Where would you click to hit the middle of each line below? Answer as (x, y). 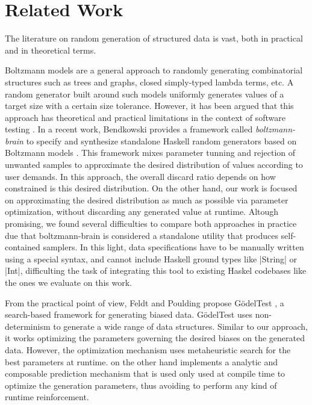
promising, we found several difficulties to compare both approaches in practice (151, 224)
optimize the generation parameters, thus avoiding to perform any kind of (141, 385)
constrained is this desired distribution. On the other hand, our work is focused (151, 188)
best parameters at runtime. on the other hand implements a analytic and (142, 361)
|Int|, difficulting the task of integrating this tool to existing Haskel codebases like (156, 271)
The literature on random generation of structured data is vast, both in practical (154, 38)
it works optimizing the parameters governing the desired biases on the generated (155, 338)
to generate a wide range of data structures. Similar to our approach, (180, 326)
